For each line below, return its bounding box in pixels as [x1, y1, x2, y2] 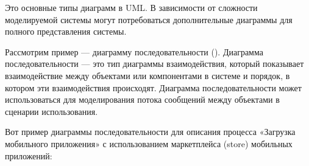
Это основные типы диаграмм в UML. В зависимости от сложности [5, 1, 258, 13]
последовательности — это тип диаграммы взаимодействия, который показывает [5, 57, 304, 70]
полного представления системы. [5, 25, 127, 38]
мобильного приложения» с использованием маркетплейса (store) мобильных [5, 137, 293, 150]
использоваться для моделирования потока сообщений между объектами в [5, 93, 280, 106]
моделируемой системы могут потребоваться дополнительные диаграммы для [5, 13, 293, 26]
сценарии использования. [5, 105, 98, 117]
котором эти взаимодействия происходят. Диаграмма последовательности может [5, 81, 302, 94]
